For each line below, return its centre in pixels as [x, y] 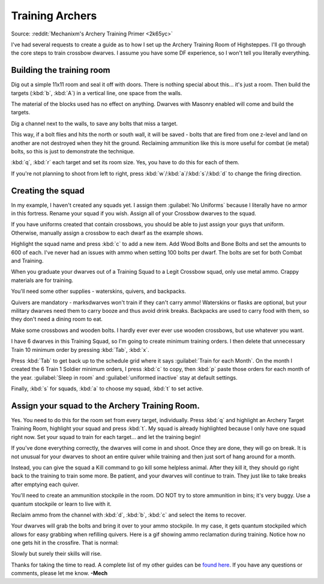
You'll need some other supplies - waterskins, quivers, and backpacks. [98, 291]
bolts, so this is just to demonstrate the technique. [73, 151]
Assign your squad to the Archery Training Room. [106, 406]
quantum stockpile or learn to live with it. [61, 504]
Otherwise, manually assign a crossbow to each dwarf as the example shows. [107, 233]
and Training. [27, 261]
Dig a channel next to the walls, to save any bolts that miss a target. [94, 123]
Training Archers [54, 16]
